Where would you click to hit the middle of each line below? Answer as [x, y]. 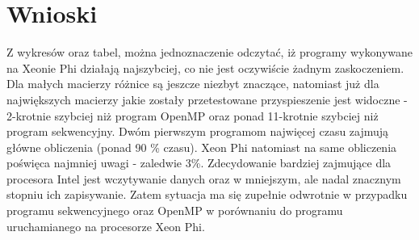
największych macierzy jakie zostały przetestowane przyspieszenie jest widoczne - [207, 99]
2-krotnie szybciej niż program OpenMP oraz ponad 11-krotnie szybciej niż [193, 115]
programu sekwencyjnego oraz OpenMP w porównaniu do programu [175, 211]
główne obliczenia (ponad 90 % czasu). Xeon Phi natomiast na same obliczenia [202, 147]
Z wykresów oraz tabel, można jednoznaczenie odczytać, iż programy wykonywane [210, 52]
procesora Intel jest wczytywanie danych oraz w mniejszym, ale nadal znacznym [204, 178]
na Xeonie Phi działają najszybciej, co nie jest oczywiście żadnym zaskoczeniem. [205, 67]
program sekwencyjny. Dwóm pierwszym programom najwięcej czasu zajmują [198, 131]
